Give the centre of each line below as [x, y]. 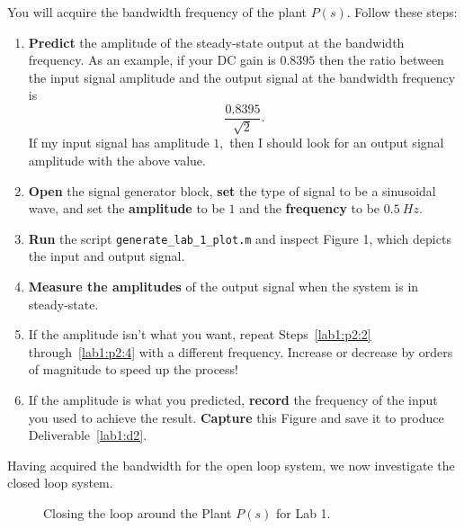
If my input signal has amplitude [119, 143]
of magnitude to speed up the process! [134, 369]
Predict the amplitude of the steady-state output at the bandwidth [216, 42]
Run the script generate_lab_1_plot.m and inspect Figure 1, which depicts [240, 238]
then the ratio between [382, 60]
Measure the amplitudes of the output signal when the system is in [223, 287]
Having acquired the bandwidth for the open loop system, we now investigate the [231, 465]
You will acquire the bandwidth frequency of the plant [157, 12]
